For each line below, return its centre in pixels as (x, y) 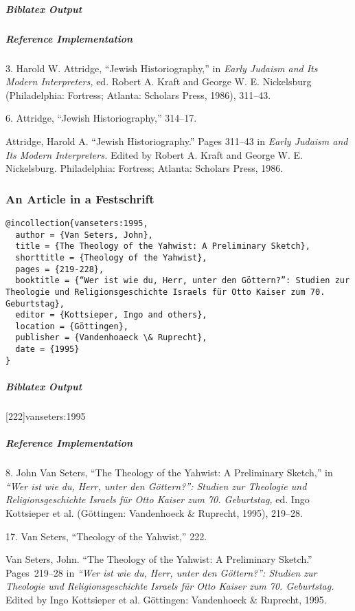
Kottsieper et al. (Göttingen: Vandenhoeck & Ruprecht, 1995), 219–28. (154, 512)
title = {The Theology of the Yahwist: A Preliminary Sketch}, (163, 246)
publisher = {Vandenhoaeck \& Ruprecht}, (111, 338)
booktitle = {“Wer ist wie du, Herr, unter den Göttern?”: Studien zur (183, 281)
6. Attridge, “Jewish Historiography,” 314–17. (101, 118)
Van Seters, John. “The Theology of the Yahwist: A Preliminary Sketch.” (159, 559)
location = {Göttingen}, (72, 326)
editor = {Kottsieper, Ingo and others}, (111, 315)
